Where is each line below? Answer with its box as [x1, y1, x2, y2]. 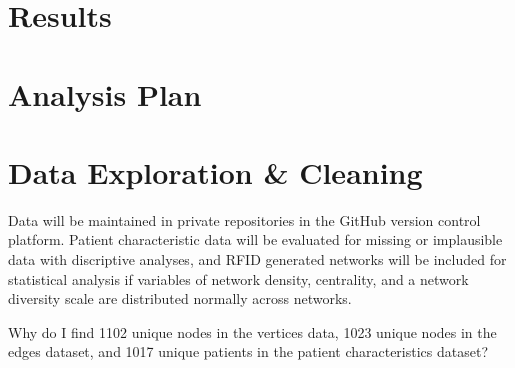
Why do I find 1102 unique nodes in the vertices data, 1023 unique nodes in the [8, 321, 497, 342]
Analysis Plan [8, 73, 202, 114]
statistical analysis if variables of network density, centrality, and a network [8, 268, 469, 289]
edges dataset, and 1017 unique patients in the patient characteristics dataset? [8, 341, 489, 362]
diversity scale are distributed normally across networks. [8, 288, 352, 309]
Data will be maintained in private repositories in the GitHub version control [8, 209, 481, 230]
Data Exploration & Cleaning [8, 151, 423, 192]
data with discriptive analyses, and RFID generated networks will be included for [8, 249, 507, 270]
